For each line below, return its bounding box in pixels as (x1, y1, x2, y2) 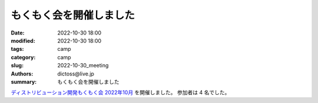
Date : (11, 29, 25, 36)
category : (11, 53, 36, 61)
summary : (11, 78, 37, 85)
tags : (11, 46, 24, 53)
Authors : (11, 70, 34, 77)
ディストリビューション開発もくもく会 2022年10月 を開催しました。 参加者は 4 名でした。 (11, 89, 230, 96)
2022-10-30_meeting (57, 62, 109, 69)
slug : (11, 62, 24, 69)
